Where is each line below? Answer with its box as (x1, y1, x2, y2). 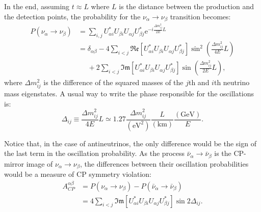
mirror (4, 158, 24, 169)
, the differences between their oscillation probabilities (80, 158, 249, 169)
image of (26, 158, 53, 169)
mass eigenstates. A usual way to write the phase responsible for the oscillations (4, 88, 254, 99)
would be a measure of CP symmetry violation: (4, 169, 151, 179)
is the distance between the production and (119, 1, 254, 11)
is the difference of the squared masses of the (43, 77, 184, 88)
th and (188, 77, 210, 88)
